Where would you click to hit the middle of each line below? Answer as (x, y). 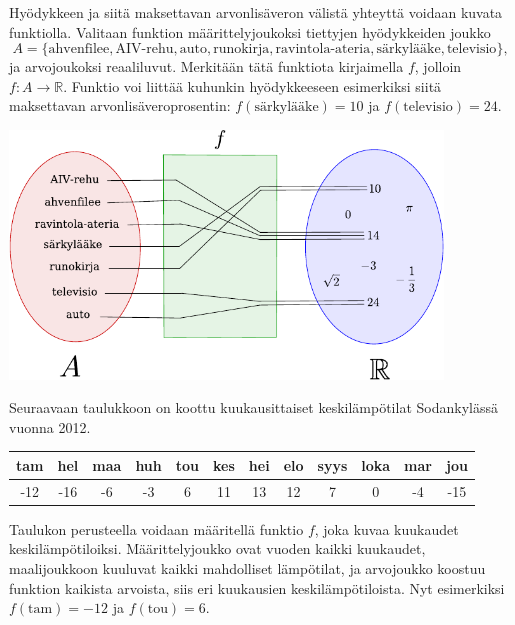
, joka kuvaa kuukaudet (386, 528)
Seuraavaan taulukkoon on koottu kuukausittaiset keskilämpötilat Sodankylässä (253, 407)
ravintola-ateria (323, 49)
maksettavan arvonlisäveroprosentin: (120, 105)
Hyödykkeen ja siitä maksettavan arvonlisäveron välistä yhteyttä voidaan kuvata (256, 12)
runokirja (241, 49)
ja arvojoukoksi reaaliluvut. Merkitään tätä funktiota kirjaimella (206, 66)
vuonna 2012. (50, 426)
